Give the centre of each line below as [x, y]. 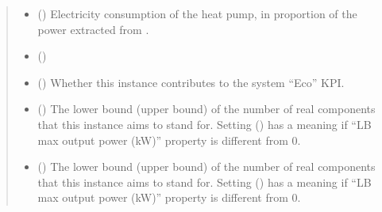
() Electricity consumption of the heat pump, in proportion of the [197, 13]
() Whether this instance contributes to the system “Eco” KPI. [191, 82]
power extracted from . [93, 29]
